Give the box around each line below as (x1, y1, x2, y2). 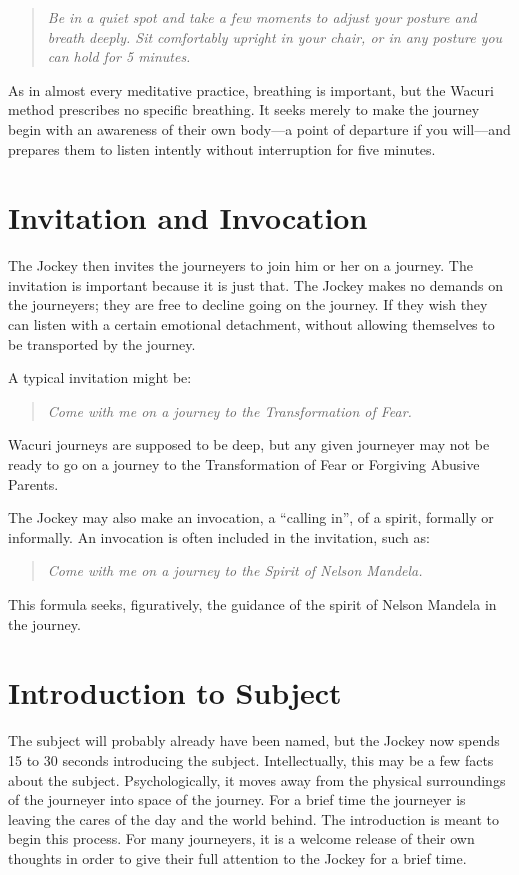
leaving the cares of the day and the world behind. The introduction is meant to (8, 808, 500, 829)
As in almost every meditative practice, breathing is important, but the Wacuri (8, 79, 494, 100)
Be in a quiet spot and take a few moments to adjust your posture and (47, 7, 477, 27)
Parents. (8, 473, 59, 494)
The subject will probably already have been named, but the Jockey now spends (8, 730, 500, 751)
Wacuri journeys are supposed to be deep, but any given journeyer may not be (8, 434, 490, 455)
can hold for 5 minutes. (47, 46, 191, 67)
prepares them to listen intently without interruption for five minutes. (8, 138, 436, 159)
